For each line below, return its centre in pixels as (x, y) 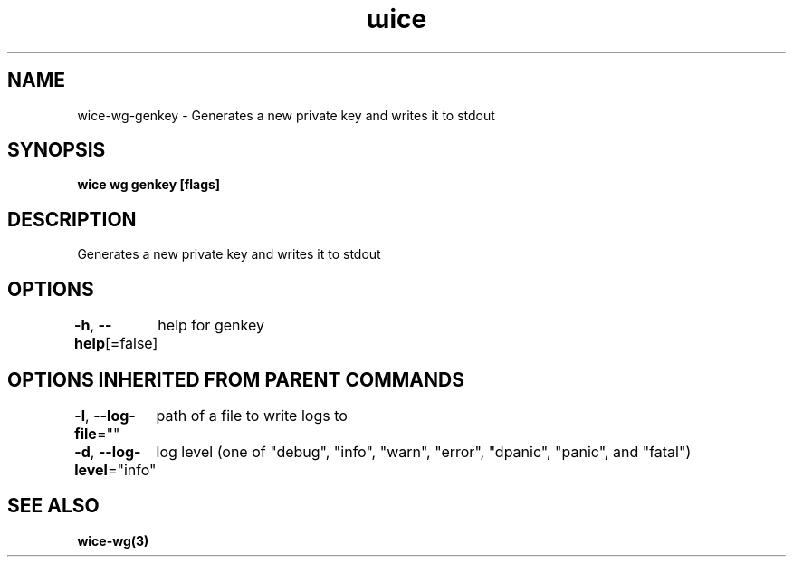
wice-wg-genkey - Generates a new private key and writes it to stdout (286, 115)
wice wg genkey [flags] (149, 185)
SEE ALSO (53, 506)
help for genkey (211, 325)
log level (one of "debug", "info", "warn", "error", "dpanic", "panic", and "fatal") (424, 451)
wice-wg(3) (113, 540)
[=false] (131, 344)
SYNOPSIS (57, 150)
